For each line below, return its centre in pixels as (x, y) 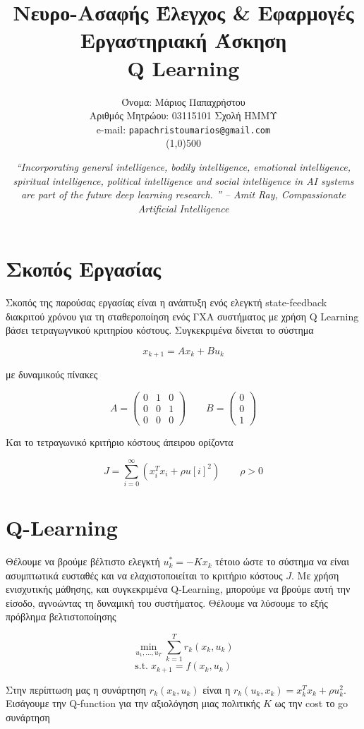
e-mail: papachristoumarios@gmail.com (183, 129)
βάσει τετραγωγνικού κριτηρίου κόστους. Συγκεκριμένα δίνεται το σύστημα (160, 330)
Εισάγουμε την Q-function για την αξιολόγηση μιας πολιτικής (133, 703)
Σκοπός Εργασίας (84, 269)
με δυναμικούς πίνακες (52, 374)
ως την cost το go (311, 703)
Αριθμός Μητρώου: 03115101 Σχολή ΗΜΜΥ (183, 115)
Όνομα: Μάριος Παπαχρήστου (183, 101)
